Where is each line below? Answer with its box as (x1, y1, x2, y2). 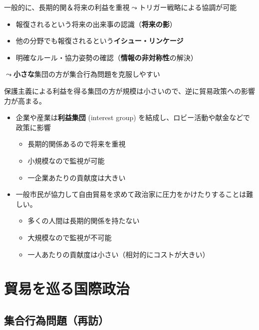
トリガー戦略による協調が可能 (139, 2, 237, 12)
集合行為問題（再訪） (4, 312, 109, 328)
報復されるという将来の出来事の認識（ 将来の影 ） (15, 18, 177, 29)
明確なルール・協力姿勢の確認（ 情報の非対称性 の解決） (15, 52, 198, 62)
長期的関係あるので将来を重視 (27, 139, 126, 149)
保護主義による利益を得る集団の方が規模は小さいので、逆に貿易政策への (4, 85, 242, 96)
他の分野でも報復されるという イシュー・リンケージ (15, 35, 184, 46)
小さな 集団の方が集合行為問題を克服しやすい (13, 69, 160, 79)
